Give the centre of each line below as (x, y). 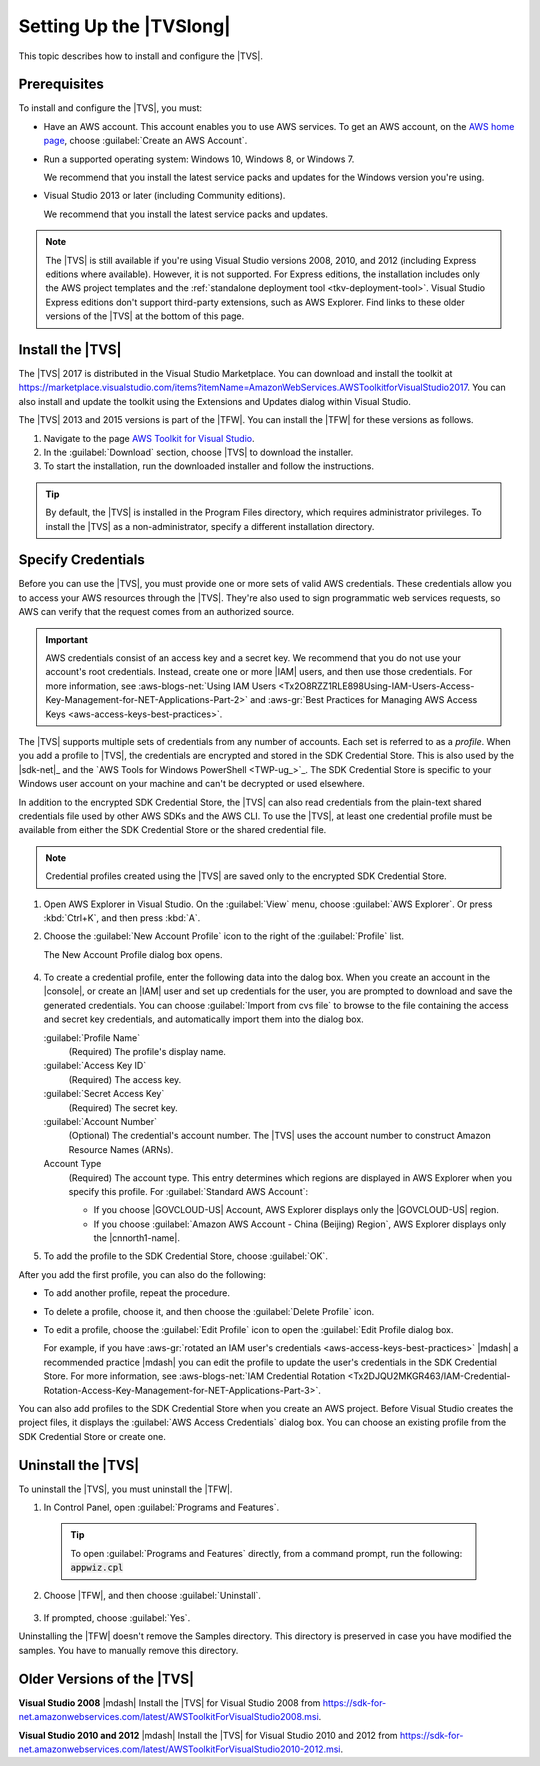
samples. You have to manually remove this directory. (128, 1650)
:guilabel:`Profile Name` (92, 1037)
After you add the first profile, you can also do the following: (142, 1274)
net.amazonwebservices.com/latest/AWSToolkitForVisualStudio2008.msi (168, 1717)
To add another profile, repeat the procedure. (136, 1293)
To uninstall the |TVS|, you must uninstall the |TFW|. (125, 1489)
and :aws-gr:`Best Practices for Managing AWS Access (364, 700)
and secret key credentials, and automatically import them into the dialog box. (203, 1019)
